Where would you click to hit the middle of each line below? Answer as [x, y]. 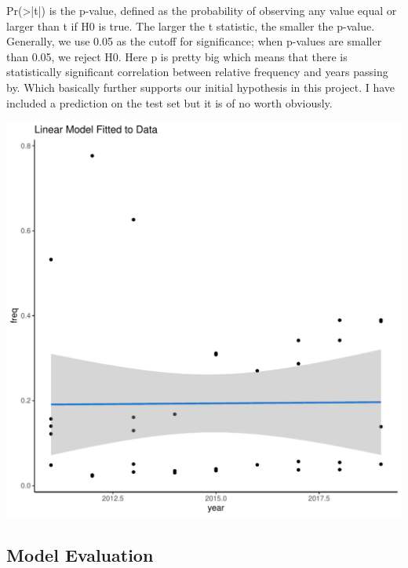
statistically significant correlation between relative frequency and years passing [197, 72]
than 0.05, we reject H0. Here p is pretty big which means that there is [177, 56]
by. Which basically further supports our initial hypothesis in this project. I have [201, 87]
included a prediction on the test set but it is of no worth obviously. [169, 102]
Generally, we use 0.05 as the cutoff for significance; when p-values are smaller [194, 41]
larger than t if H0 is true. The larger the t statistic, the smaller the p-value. [191, 25]
